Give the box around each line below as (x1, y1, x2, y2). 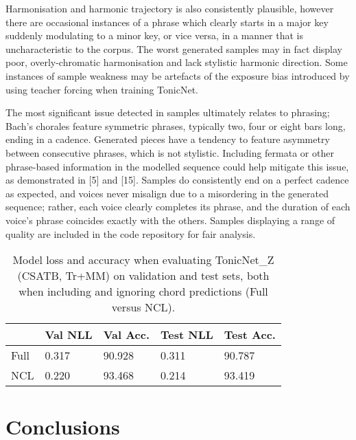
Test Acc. (224, 327, 276, 343)
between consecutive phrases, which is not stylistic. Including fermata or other (5, 145, 334, 159)
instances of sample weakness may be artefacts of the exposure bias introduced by (5, 68, 350, 82)
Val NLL (45, 327, 93, 343)
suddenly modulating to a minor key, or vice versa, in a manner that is (5, 28, 304, 43)
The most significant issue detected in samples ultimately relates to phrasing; (5, 105, 330, 120)
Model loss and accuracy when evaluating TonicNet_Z (12, 252, 274, 268)
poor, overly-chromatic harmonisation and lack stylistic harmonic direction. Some (5, 55, 348, 69)
